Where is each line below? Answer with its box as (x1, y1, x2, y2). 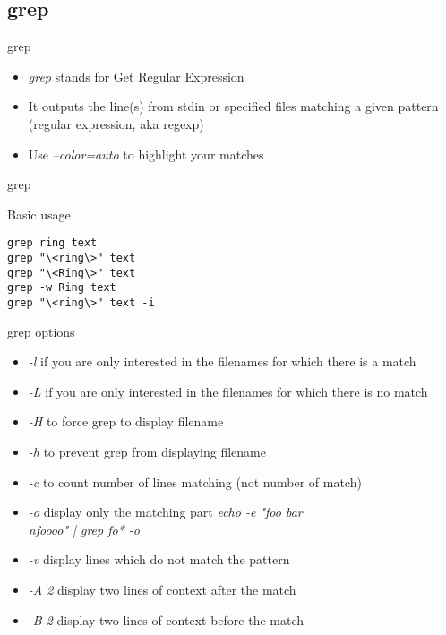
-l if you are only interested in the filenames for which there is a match (28, 352, 416, 371)
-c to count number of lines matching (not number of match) (28, 472, 362, 491)
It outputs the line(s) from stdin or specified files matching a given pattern (28, 97, 439, 116)
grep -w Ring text (7, 281, 116, 295)
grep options (7, 322, 75, 340)
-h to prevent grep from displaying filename (28, 442, 266, 461)
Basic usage (7, 204, 71, 223)
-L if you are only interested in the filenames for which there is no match (28, 382, 428, 400)
